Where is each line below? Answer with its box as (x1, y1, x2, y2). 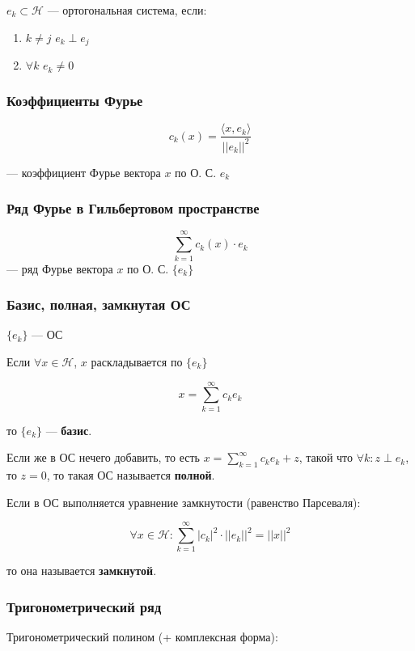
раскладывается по (91, 353, 183, 370)
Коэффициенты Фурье (6, 90, 143, 110)
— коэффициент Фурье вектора (6, 163, 161, 180)
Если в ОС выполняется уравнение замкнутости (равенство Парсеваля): (6, 493, 361, 510)
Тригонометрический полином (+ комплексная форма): (6, 628, 278, 645)
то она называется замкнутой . (6, 562, 157, 579)
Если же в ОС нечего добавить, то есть (6, 449, 200, 466)
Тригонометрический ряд (6, 596, 162, 616)
